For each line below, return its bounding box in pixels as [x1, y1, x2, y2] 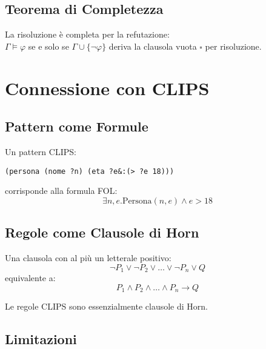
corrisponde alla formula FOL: [5, 184, 118, 197]
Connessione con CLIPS [5, 75, 210, 100]
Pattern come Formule [5, 117, 148, 136]
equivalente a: [5, 271, 56, 284]
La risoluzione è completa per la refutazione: [5, 28, 170, 41]
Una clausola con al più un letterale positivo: [5, 251, 171, 264]
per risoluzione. [205, 39, 262, 52]
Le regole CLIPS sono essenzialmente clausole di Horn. [5, 300, 208, 313]
